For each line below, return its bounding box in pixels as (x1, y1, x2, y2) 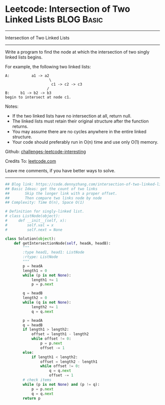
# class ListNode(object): (5, 214, 60, 218)
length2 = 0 (23, 295, 48, 301)
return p (23, 396, 41, 401)
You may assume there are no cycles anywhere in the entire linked (12, 128, 146, 134)
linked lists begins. (5, 54, 43, 60)
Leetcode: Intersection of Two (5, 3, 130, 15)
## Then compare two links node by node (5, 195, 102, 200)
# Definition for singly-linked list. (5, 209, 84, 214)
